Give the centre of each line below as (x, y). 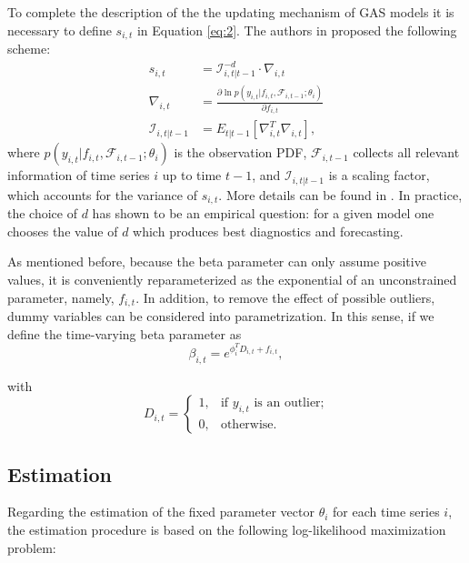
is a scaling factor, (379, 175)
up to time (192, 175)
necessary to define (60, 30)
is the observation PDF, (240, 152)
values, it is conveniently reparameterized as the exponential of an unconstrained (232, 279)
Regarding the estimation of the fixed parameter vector (161, 512)
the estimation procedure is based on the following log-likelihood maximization (227, 530)
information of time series (79, 175)
